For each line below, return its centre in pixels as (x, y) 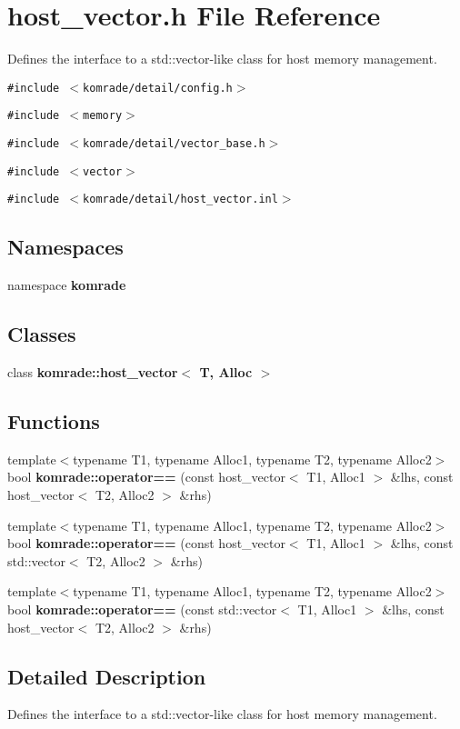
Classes (42, 334)
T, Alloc (226, 372)
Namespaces (65, 247)
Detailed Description (107, 676)
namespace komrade (67, 285)
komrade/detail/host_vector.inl (180, 200)
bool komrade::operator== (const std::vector (142, 609)
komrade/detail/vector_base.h (174, 144)
